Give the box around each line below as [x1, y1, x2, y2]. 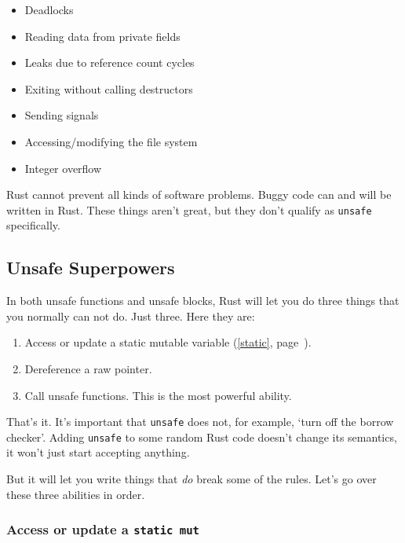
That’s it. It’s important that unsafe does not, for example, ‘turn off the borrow [6, 413, 394, 430]
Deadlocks [24, 2, 74, 17]
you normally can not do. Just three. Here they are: [6, 307, 255, 324]
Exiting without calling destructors [24, 80, 193, 97]
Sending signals [24, 107, 99, 123]
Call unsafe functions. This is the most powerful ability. [24, 387, 292, 403]
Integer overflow [24, 160, 102, 176]
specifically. [6, 217, 60, 233]
